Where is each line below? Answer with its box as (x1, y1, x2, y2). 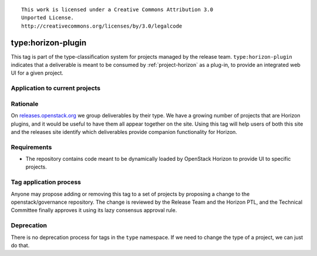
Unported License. (21, 15, 75, 21)
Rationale (11, 100, 39, 108)
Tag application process (11, 178, 82, 186)
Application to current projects (11, 84, 101, 92)
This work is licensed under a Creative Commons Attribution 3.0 (21, 6, 214, 13)
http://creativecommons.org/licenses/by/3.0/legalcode (21, 22, 183, 29)
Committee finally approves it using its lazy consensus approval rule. (11, 207, 177, 214)
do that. (11, 241, 30, 249)
